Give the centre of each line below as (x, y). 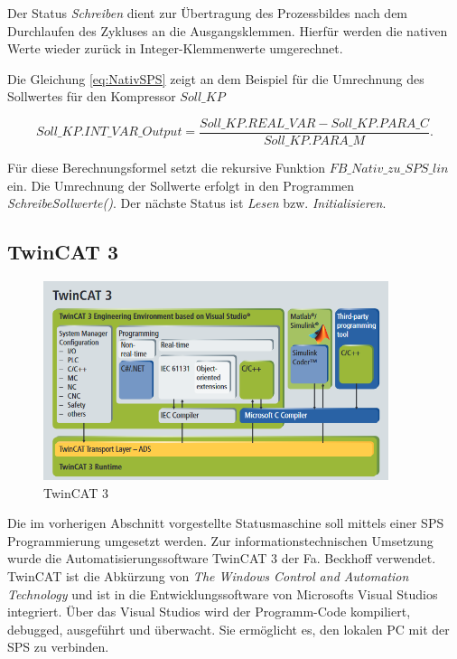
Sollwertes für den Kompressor (92, 96)
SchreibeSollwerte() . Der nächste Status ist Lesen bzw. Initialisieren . (197, 203)
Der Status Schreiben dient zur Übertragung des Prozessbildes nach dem (208, 13)
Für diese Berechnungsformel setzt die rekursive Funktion (166, 168)
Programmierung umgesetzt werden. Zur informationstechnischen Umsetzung (220, 540)
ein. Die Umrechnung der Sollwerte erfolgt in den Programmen (181, 185)
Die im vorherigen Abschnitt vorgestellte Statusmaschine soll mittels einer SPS (226, 523)
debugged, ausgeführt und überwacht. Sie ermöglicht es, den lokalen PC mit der (228, 629)
